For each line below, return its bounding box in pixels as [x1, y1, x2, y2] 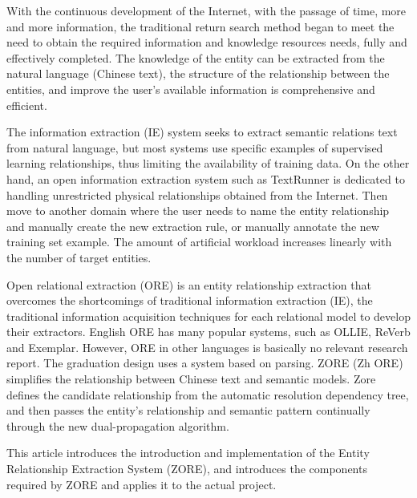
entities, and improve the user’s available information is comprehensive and [6, 80, 375, 97]
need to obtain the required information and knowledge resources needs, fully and [6, 34, 407, 51]
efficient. [6, 96, 47, 113]
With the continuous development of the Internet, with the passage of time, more [6, 2, 407, 18]
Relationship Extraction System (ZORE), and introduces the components [6, 460, 367, 477]
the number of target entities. [6, 249, 152, 265]
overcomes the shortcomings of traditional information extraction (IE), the [6, 292, 373, 309]
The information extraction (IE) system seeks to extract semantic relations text [6, 123, 398, 140]
